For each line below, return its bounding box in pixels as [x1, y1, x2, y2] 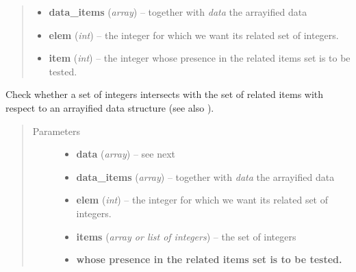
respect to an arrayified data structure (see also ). [5, 100, 214, 114]
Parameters [32, 123, 80, 138]
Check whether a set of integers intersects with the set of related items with [5, 87, 324, 101]
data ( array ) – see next [76, 147, 175, 161]
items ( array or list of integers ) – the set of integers [76, 229, 296, 243]
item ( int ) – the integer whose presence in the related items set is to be [49, 51, 351, 65]
